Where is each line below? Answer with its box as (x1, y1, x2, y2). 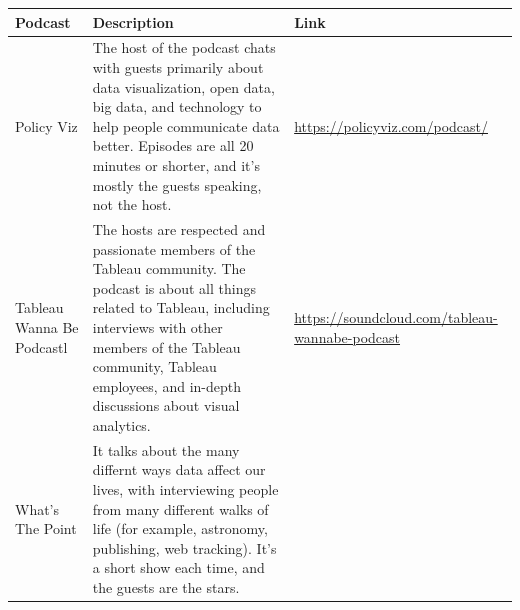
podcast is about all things (92, 277, 256, 298)
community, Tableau (92, 356, 217, 377)
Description (92, 11, 174, 32)
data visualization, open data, (92, 76, 275, 97)
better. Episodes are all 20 (92, 135, 254, 156)
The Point (15, 518, 77, 539)
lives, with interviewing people (92, 478, 279, 499)
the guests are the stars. (92, 576, 240, 597)
